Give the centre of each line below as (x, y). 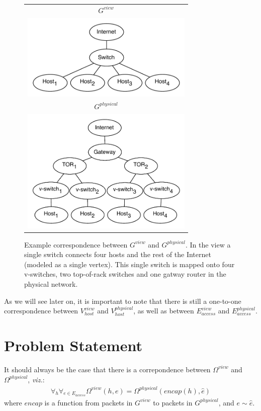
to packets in (173, 402)
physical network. (51, 284)
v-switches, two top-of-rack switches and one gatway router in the (125, 274)
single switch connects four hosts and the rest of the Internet (118, 254)
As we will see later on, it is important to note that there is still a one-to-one (123, 301)
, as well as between (164, 311)
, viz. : (36, 379)
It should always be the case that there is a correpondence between (107, 369)
